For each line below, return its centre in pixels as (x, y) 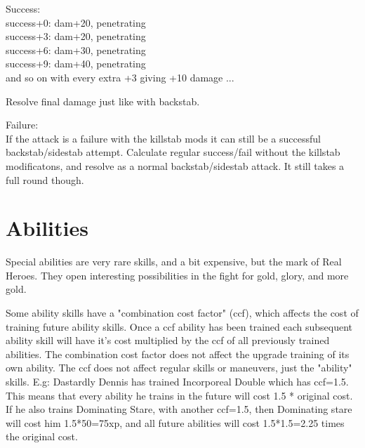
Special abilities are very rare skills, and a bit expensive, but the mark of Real (174, 262)
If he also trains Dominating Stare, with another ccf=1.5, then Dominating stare (179, 409)
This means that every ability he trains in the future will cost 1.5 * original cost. (179, 395)
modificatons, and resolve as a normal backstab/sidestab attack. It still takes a (175, 165)
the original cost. (42, 436)
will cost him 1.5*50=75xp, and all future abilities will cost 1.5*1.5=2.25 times (175, 422)
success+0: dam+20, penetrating (76, 22)
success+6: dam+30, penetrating (76, 50)
